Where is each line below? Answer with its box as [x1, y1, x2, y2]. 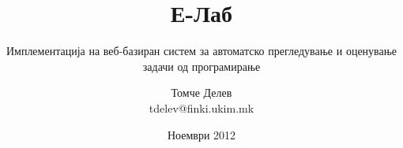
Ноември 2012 [167, 126, 236, 142]
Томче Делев [171, 84, 232, 101]
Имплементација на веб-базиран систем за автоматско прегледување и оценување [6, 43, 397, 59]
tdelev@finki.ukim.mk [149, 99, 254, 116]
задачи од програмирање [142, 57, 261, 74]
